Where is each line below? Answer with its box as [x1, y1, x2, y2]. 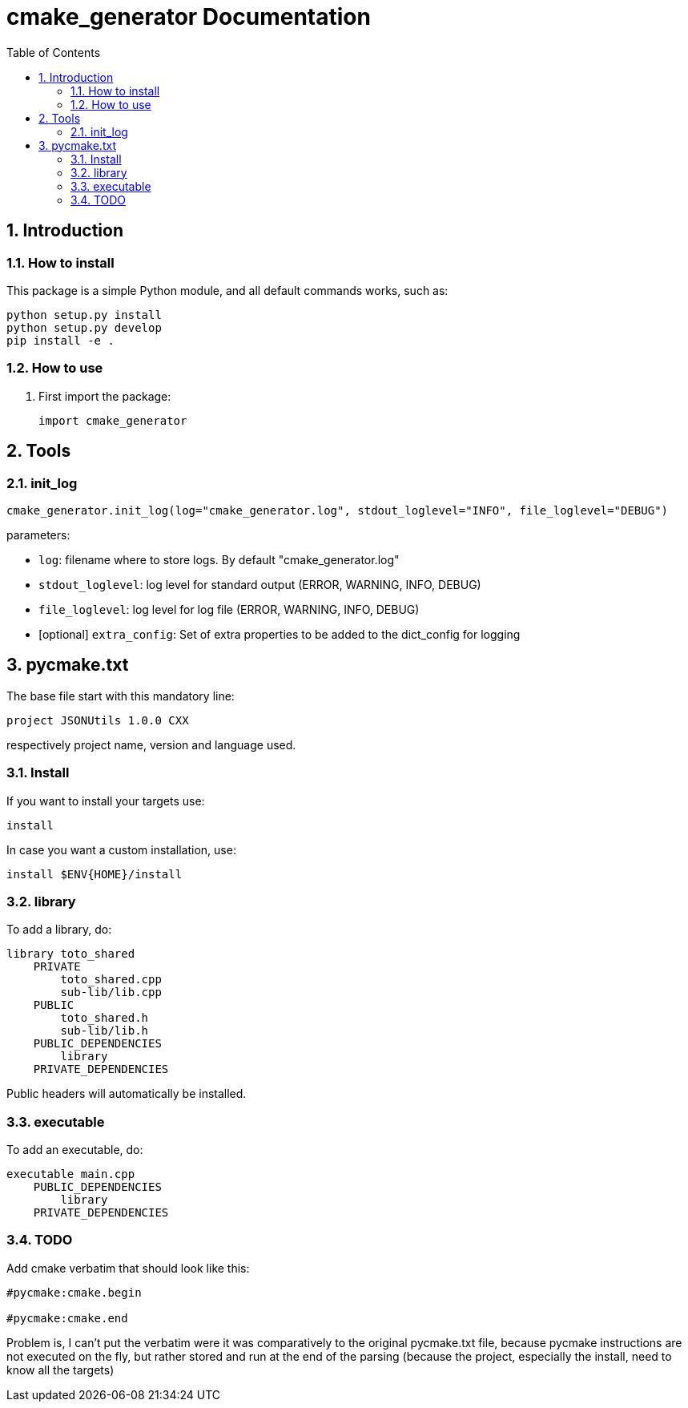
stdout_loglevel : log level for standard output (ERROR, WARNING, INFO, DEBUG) [38, 577, 481, 591]
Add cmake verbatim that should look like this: [6, 1261, 250, 1275]
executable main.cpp [6, 1168, 135, 1181]
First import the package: [38, 389, 171, 403]
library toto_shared [6, 947, 135, 961]
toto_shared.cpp [60, 973, 162, 986]
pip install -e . [6, 333, 115, 347]
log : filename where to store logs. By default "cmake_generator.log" [38, 552, 400, 567]
